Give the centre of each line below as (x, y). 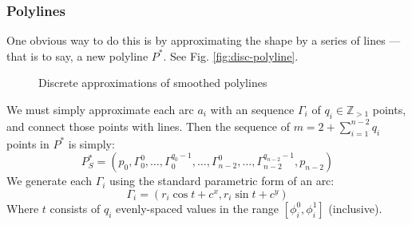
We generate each (49, 181)
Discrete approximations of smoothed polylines (153, 83)
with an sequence (252, 109)
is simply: (91, 143)
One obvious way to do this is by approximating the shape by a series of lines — (204, 40)
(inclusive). (355, 208)
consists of (75, 208)
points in (28, 143)
